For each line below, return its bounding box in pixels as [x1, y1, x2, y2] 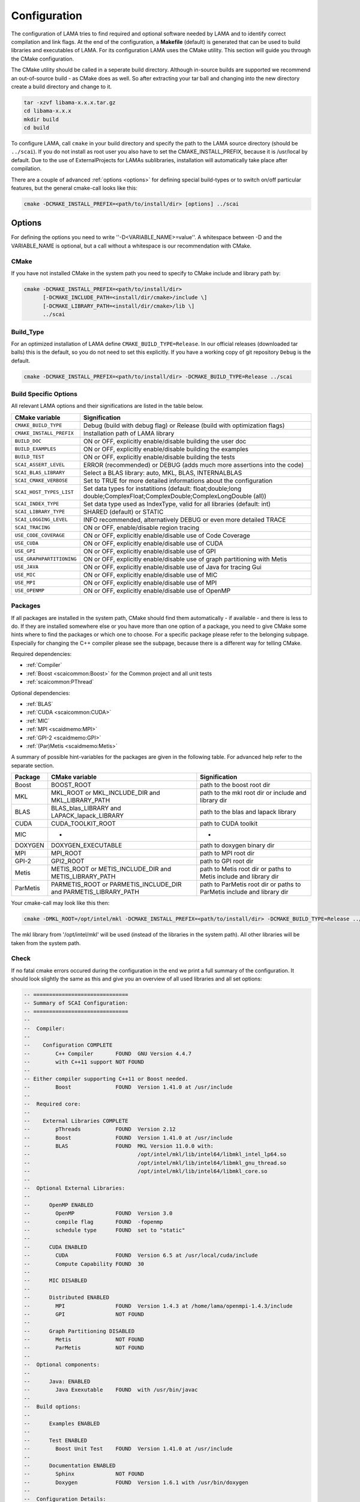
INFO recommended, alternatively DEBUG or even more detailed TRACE [83, 515, 286, 524]
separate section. [11, 762, 55, 769]
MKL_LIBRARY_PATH [51, 796, 110, 804]
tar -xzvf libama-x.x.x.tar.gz [23, 99, 116, 106]
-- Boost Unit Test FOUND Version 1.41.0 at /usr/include [23, 1446, 233, 1452]
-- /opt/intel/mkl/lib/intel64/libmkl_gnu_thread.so [23, 1160, 287, 1166]
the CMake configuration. [11, 55, 74, 62]
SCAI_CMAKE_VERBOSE [14, 478, 68, 484]
